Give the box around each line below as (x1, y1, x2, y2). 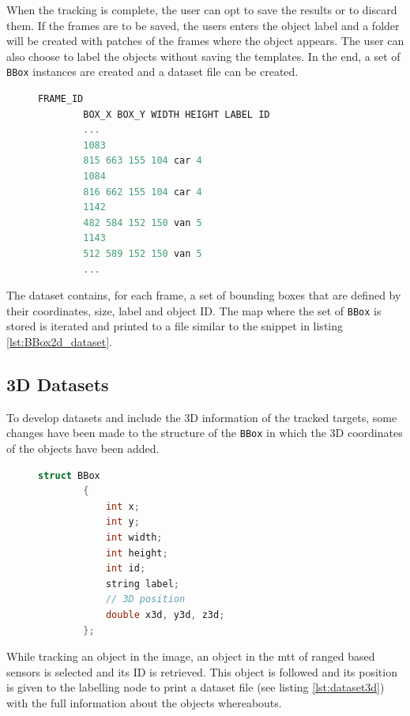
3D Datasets (6, 371, 109, 396)
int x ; (105, 500, 140, 512)
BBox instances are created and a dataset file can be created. (6, 63, 299, 80)
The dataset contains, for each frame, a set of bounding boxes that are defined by (6, 287, 401, 303)
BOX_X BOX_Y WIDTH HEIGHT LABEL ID (83, 108, 270, 120)
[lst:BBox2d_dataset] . (6, 334, 112, 349)
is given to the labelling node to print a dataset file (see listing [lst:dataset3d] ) (6, 679, 385, 695)
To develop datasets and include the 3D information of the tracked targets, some (6, 409, 397, 425)
